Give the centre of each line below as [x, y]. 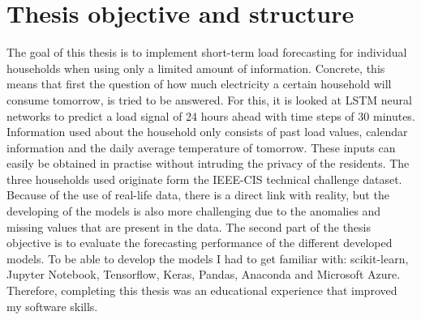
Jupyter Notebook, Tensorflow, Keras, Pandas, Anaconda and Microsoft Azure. [204, 274]
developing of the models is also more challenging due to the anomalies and [194, 211]
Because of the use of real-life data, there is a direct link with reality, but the [198, 195]
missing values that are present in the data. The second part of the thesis [189, 226]
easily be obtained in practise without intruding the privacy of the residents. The [208, 163]
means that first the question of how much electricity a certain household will [199, 84]
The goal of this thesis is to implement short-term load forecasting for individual [207, 52]
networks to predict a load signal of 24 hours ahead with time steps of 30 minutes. [211, 115]
